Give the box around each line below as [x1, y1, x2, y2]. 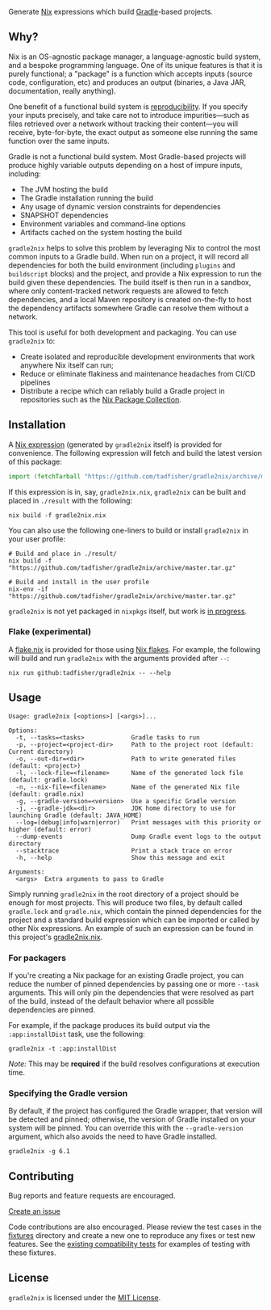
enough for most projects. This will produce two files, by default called [8, 897, 244, 908]
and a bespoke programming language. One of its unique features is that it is [8, 60, 264, 70]
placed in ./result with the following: [8, 495, 133, 505]
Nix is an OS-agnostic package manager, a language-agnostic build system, [8, 52, 261, 61]
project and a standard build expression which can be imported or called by [8, 915, 260, 925]
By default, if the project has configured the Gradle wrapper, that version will [8, 1106, 263, 1116]
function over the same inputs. [8, 136, 110, 145]
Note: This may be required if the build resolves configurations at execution [8, 1059, 261, 1068]
